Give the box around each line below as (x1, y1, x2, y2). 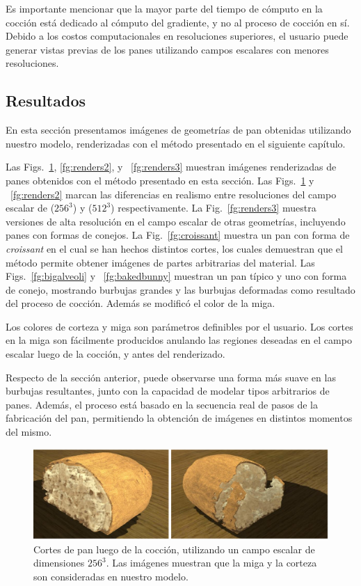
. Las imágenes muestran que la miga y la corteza (106, 555, 317, 570)
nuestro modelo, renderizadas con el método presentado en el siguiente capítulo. (6, 136, 346, 150)
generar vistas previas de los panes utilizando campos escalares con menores (6, 42, 329, 56)
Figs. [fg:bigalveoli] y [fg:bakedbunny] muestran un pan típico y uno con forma (6, 269, 347, 283)
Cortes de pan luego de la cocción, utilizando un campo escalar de (33, 541, 315, 556)
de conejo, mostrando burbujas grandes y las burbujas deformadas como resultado (6, 282, 355, 296)
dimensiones (33, 555, 85, 570)
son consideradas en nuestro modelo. (33, 569, 188, 583)
